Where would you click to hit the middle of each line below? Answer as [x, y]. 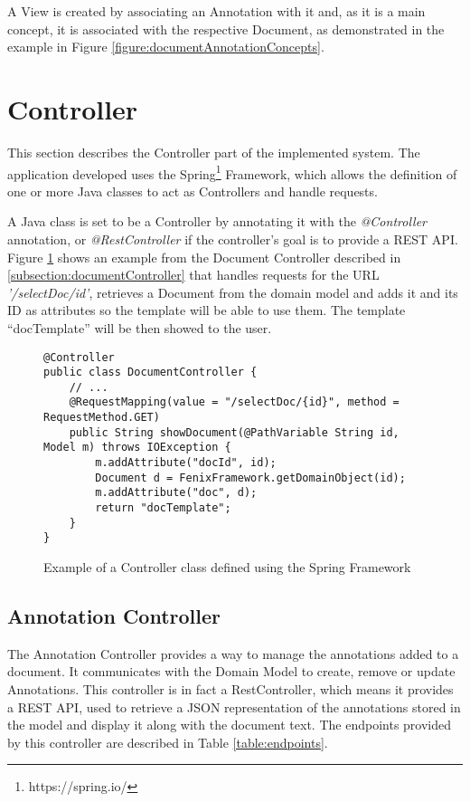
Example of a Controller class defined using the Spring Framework [227, 567]
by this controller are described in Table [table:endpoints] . [168, 742]
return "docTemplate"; [163, 508]
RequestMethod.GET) [102, 418]
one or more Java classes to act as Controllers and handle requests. [193, 191]
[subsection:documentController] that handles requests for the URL [193, 275]
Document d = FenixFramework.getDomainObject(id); [250, 477]
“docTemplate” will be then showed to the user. [140, 327]
